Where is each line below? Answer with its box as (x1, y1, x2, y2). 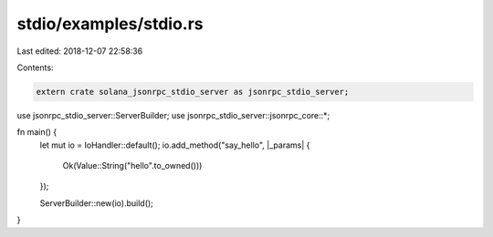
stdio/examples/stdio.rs (16, 14, 205, 34)
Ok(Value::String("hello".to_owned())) (62, 160, 203, 171)
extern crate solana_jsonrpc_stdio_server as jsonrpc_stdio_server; (36, 87, 350, 97)
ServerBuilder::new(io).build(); (39, 197, 154, 209)
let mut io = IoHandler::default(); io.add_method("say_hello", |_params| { (39, 139, 310, 150)
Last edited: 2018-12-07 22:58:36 (16, 46, 143, 57)
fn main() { (16, 127, 58, 138)
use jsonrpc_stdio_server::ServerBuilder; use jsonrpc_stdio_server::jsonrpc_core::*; (16, 109, 330, 120)
